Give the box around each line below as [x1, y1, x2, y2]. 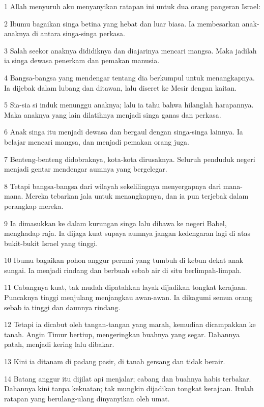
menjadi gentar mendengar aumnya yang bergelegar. [4, 164, 167, 174]
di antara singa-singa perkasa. [32, 28, 125, 39]
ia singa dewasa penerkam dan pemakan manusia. [4, 55, 160, 66]
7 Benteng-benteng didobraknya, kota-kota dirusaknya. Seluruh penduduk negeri [4, 153, 255, 164]
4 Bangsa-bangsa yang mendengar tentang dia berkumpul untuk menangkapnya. [4, 72, 255, 83]
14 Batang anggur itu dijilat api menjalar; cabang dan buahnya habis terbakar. [4, 373, 251, 384]
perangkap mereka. [4, 200, 64, 211]
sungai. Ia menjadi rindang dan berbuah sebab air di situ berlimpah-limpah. [4, 264, 242, 275]
